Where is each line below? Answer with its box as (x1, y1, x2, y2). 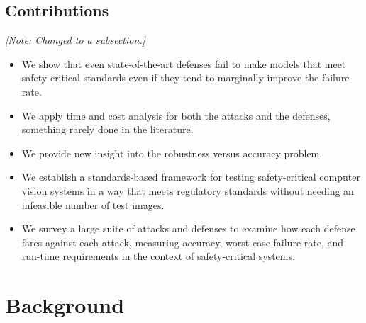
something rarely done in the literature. (21, 122, 194, 137)
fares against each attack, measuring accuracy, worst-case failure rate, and (21, 234, 344, 249)
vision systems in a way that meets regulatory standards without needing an (21, 183, 354, 198)
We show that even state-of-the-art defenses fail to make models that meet (21, 56, 346, 71)
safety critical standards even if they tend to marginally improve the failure (21, 70, 350, 85)
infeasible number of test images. (21, 197, 165, 212)
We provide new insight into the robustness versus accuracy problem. (21, 145, 323, 160)
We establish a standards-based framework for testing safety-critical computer (21, 169, 360, 184)
